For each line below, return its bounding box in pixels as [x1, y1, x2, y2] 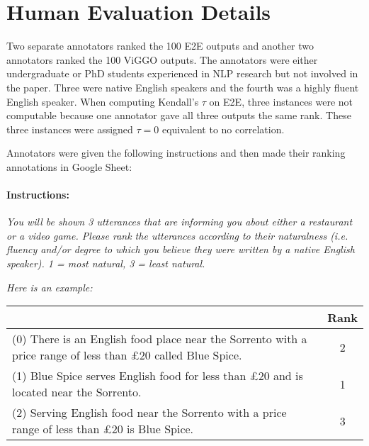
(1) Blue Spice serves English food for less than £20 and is [12, 367, 303, 384]
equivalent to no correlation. [161, 121, 285, 136]
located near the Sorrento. [12, 384, 142, 401]
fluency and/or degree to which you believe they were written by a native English [6, 242, 355, 257]
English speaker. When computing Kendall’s [6, 94, 199, 108]
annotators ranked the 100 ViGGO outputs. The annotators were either [6, 52, 318, 67]
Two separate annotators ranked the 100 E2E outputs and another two [6, 38, 314, 53]
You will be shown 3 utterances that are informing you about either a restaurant [6, 214, 353, 229]
